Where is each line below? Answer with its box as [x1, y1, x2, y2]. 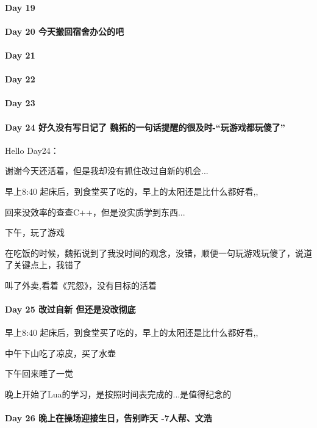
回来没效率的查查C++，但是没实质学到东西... [5, 205, 185, 218]
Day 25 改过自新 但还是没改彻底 [5, 303, 136, 316]
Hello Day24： [5, 143, 59, 156]
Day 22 [5, 73, 35, 85]
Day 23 [5, 96, 35, 109]
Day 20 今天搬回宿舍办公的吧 [5, 24, 124, 37]
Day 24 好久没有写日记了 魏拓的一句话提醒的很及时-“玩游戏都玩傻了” [5, 120, 285, 133]
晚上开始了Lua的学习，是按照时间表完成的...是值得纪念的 [5, 388, 232, 401]
